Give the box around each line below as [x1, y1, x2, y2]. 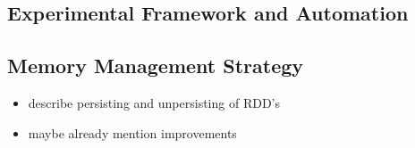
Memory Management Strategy [7, 52, 304, 79]
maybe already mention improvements [28, 123, 237, 142]
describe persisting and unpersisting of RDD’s [28, 93, 280, 111]
